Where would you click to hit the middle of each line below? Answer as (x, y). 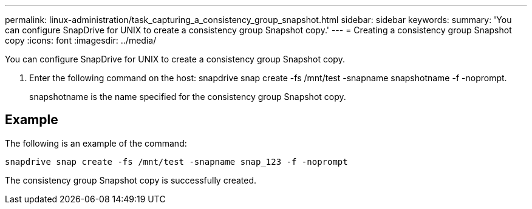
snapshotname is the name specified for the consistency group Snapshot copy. (188, 97)
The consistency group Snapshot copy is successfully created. (131, 180)
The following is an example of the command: (96, 143)
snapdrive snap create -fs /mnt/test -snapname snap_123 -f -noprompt (176, 161)
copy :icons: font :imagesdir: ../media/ (81, 40)
